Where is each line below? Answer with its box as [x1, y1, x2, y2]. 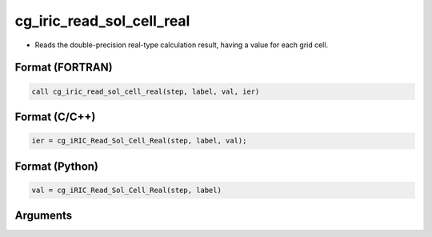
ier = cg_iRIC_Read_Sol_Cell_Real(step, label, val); [31, 136, 247, 146]
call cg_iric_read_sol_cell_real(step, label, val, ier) [31, 86, 260, 96]
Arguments [14, 209, 73, 223]
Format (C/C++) [14, 110, 96, 123]
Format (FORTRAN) [14, 61, 113, 74]
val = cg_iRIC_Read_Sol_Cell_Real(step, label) [31, 185, 222, 195]
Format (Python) [14, 159, 99, 173]
